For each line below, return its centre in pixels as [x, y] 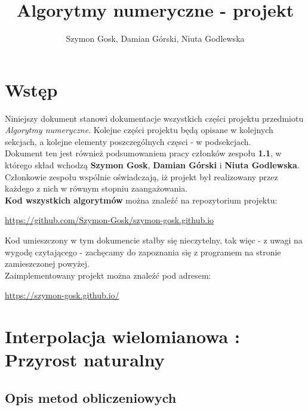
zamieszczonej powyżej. [47, 263]
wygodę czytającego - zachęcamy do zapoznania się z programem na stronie [143, 252]
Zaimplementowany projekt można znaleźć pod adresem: [108, 275]
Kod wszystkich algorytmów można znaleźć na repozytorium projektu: [141, 200]
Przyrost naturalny [85, 360]
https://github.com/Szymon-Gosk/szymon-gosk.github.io [110, 220]
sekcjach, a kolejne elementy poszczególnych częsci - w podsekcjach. [128, 141]
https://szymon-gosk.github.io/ [62, 295]
